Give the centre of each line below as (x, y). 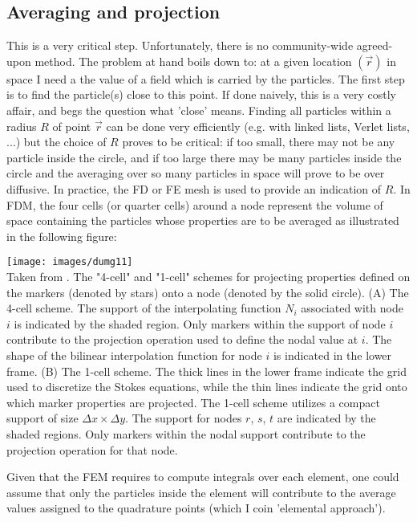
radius (22, 126)
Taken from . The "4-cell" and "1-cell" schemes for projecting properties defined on (208, 276)
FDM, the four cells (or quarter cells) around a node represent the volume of (195, 204)
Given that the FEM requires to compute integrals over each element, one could (203, 477)
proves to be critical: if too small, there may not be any (259, 142)
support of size (43, 418)
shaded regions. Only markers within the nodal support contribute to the (186, 433)
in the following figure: (62, 236)
